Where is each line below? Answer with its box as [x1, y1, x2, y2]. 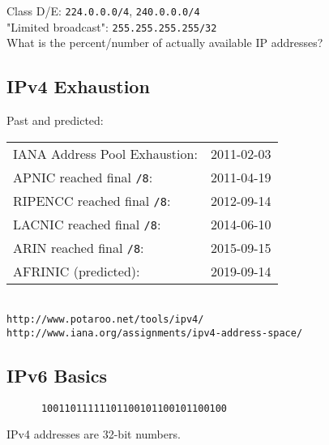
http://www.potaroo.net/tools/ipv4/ [6, 314, 204, 326]
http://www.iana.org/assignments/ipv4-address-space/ [6, 327, 303, 339]
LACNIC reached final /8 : [13, 214, 161, 233]
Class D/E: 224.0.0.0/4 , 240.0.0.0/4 [6, 2, 200, 19]
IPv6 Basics [6, 363, 107, 387]
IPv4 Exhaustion [6, 74, 150, 99]
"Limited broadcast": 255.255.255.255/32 [6, 18, 217, 35]
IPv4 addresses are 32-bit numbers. [6, 426, 181, 443]
